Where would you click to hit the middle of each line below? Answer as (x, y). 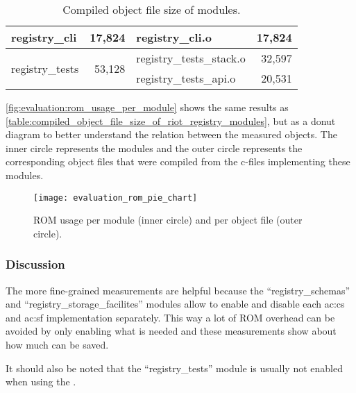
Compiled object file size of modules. (152, 9)
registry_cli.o (174, 37)
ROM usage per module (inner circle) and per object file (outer (168, 220)
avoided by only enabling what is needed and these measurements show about (171, 331)
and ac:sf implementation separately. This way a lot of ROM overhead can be (170, 317)
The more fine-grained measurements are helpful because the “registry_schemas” (178, 290)
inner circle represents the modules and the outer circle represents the (154, 148)
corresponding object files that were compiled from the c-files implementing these (178, 161)
